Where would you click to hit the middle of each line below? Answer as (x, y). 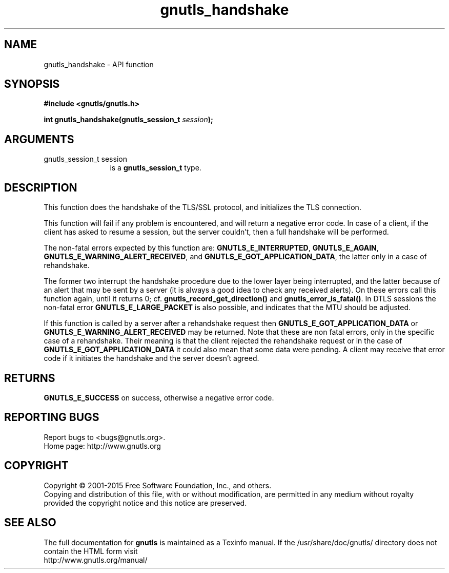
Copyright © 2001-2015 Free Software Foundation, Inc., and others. (158, 485)
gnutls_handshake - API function (99, 64)
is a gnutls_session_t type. (156, 168)
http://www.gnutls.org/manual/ (96, 560)
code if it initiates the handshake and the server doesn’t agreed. (151, 358)
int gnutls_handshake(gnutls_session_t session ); (128, 120)
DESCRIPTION (41, 187)
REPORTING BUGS (52, 417)
